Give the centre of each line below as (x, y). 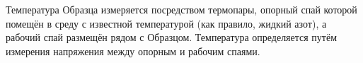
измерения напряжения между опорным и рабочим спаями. (133, 51)
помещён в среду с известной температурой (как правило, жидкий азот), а (166, 23)
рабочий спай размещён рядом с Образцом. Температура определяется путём (172, 37)
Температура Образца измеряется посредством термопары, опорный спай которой (181, 9)
